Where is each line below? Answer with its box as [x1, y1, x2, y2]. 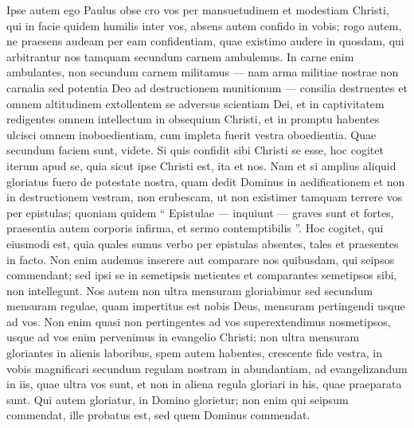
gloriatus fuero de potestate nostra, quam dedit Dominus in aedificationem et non [6, 173, 405, 189]
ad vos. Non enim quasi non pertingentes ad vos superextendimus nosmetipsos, [6, 313, 391, 329]
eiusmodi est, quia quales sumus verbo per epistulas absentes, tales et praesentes [6, 235, 399, 251]
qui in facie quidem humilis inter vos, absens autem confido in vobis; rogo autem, [6, 17, 402, 33]
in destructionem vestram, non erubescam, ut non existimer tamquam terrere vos [6, 189, 403, 205]
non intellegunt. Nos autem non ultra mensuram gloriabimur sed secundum [6, 282, 373, 298]
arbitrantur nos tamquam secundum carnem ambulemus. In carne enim [6, 48, 354, 64]
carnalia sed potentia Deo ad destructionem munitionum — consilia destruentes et [6, 79, 408, 95]
